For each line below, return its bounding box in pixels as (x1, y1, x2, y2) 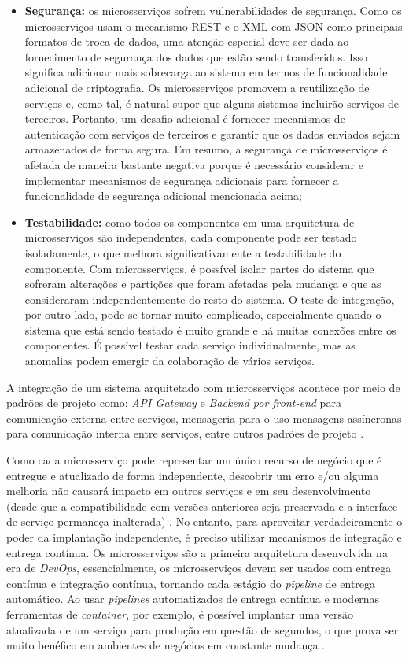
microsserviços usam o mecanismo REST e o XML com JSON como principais (24, 17, 403, 34)
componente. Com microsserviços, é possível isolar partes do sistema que (24, 260, 374, 276)
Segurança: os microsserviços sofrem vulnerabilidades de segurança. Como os (24, 2, 402, 18)
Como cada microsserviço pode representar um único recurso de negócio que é (6, 452, 382, 468)
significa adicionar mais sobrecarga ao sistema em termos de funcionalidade (24, 64, 388, 80)
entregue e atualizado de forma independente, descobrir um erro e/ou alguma (6, 467, 379, 483)
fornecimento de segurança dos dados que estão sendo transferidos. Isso (24, 48, 367, 65)
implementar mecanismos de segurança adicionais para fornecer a (24, 172, 339, 188)
